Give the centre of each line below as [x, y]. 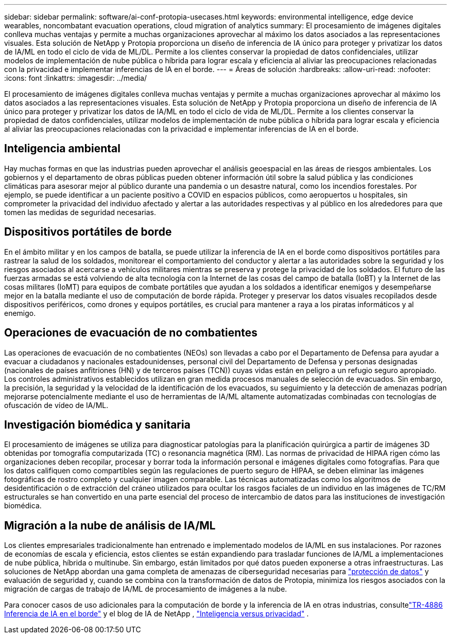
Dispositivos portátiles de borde [88, 232]
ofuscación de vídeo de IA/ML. [56, 405]
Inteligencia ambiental [62, 149]
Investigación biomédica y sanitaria [97, 424]
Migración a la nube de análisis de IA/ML [110, 525]
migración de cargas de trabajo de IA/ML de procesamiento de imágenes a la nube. [146, 589]
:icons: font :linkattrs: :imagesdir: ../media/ [76, 78]
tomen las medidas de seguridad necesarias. [80, 212]
